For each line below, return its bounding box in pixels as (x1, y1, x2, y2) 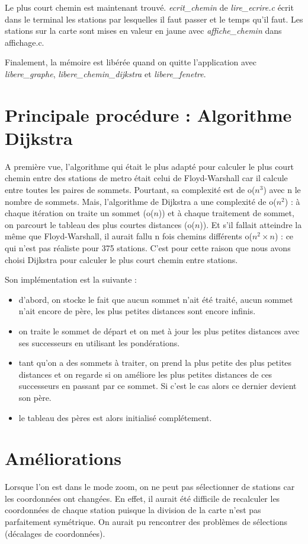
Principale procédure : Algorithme (5, 102, 292, 126)
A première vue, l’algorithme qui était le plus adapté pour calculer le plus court (5, 160, 294, 172)
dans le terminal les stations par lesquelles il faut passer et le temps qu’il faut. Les (5, 12, 303, 25)
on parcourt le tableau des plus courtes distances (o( (5, 218, 195, 230)
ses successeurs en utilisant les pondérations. (18, 336, 180, 349)
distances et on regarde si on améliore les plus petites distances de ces (18, 368, 272, 380)
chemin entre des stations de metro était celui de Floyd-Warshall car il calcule (5, 172, 288, 184)
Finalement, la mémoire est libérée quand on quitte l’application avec (5, 56, 257, 68)
